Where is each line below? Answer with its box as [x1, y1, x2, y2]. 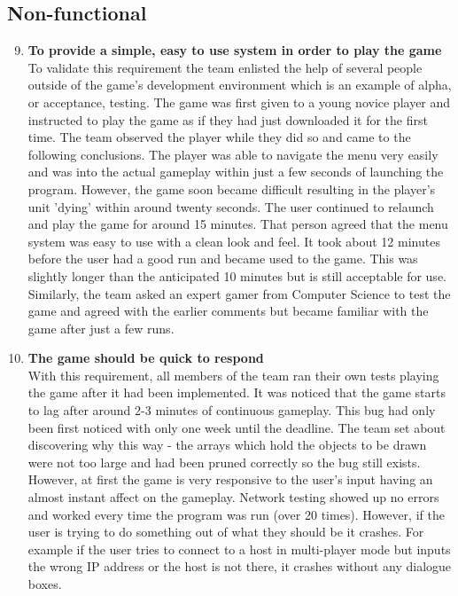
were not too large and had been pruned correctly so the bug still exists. [27, 452, 421, 471]
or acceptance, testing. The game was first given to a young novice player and [27, 92, 451, 111]
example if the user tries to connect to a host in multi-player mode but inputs [27, 539, 451, 558]
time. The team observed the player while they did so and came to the [27, 128, 411, 146]
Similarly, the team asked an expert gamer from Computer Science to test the [27, 284, 451, 302]
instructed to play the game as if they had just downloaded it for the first [27, 110, 428, 129]
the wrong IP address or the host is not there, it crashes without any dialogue [27, 557, 452, 576]
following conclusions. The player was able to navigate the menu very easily [27, 145, 439, 163]
